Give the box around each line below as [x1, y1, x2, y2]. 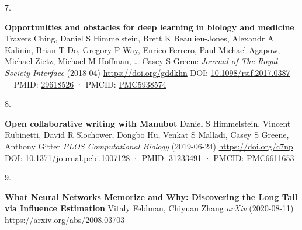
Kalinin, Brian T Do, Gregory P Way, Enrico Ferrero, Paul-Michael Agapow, [5, 43, 280, 55]
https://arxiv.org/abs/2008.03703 [5, 213, 125, 225]
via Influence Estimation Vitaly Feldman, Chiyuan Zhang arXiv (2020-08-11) [5, 202, 294, 214]
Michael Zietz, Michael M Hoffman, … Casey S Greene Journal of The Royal [5, 55, 278, 67]
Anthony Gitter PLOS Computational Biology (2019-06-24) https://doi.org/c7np [5, 140, 293, 152]
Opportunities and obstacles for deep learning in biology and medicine [5, 20, 294, 33]
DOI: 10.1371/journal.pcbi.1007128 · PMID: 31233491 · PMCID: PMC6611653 [5, 151, 294, 163]
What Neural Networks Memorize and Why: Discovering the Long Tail [5, 190, 298, 203]
